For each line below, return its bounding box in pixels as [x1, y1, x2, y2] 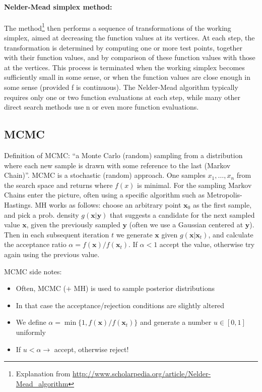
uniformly [16, 326, 46, 337]
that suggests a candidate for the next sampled [110, 209, 255, 220]
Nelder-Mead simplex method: [4, 1, 112, 12]
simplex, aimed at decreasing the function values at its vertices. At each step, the [4, 32, 255, 43]
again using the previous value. [4, 249, 100, 259]
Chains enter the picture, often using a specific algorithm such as [4, 189, 205, 200]
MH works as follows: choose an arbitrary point [35, 199, 181, 210]
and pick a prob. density [4, 209, 79, 220]
